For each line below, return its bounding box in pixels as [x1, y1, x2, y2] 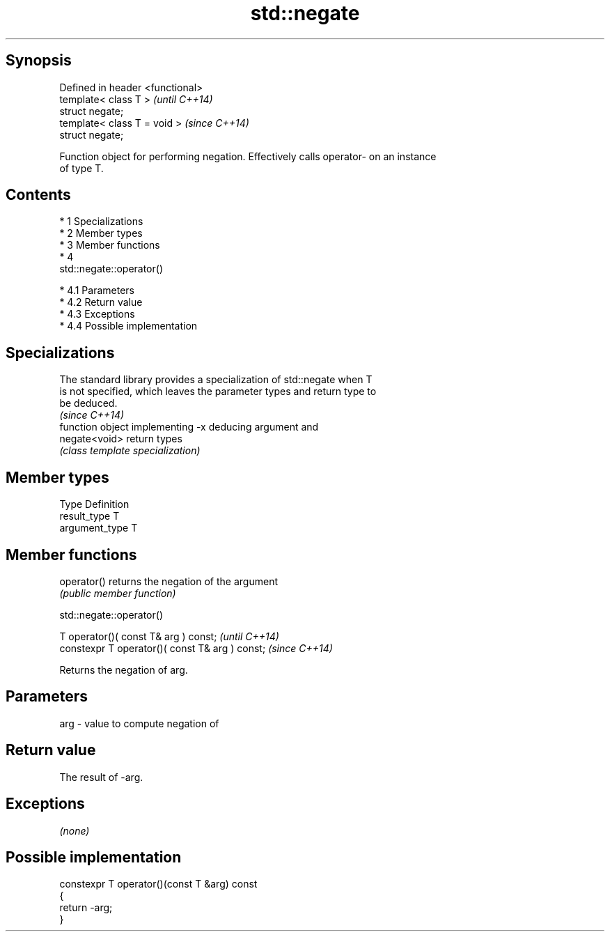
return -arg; [59, 901, 113, 914]
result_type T [59, 510, 120, 522]
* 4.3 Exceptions [59, 308, 135, 320]
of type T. [59, 162, 104, 174]
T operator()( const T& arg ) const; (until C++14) [59, 630, 279, 642]
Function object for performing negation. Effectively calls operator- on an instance [59, 150, 437, 162]
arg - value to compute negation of [59, 717, 219, 729]
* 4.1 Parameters [59, 284, 134, 297]
